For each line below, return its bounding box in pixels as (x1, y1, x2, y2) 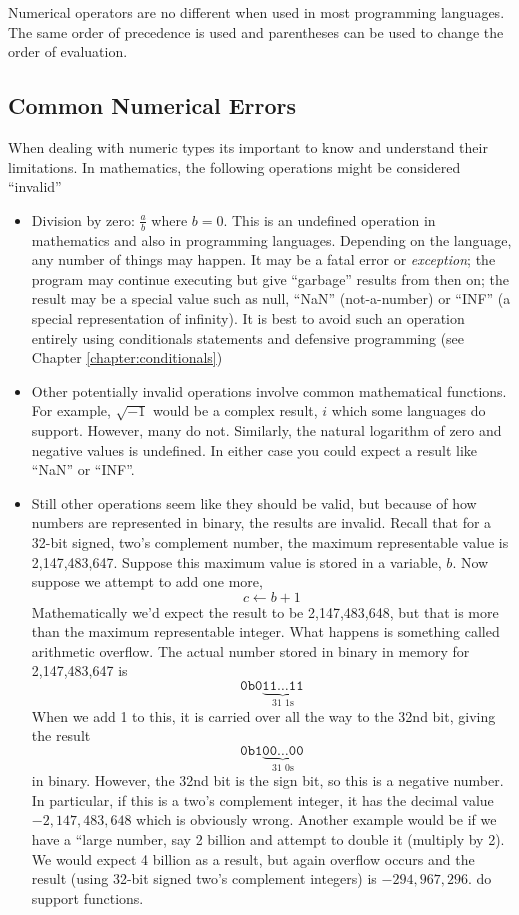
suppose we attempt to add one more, (31, 571, 263, 592)
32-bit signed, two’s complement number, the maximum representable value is (31, 531, 509, 552)
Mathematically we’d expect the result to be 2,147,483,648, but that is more (31, 601, 499, 622)
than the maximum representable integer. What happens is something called (31, 621, 500, 642)
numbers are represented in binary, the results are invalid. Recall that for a (31, 512, 492, 533)
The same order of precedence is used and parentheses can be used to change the (8, 21, 504, 42)
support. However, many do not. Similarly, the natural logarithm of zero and (31, 419, 502, 440)
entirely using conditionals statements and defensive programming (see (31, 327, 465, 348)
